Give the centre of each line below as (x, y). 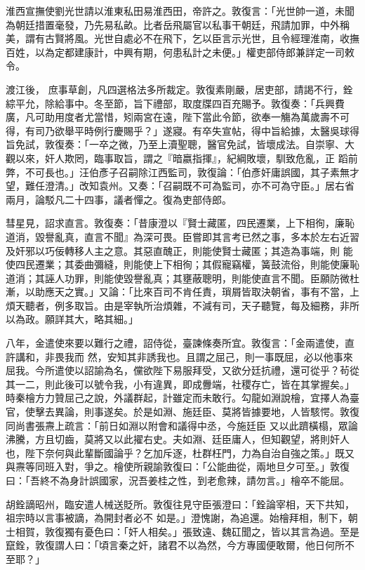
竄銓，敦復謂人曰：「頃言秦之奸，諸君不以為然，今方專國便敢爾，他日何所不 (180, 545)
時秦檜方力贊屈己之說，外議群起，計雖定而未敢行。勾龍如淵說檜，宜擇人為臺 (182, 398)
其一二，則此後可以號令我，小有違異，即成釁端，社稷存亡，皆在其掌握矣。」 (180, 384)
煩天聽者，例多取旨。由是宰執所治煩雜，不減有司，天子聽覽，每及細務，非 (178, 305)
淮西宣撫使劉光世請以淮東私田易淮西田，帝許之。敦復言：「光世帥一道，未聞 (180, 11)
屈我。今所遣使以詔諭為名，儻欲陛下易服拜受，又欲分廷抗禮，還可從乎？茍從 (182, 370)
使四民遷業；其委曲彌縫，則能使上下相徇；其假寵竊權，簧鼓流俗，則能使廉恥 (182, 264)
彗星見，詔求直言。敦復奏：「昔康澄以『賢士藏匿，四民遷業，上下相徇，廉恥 (180, 223)
